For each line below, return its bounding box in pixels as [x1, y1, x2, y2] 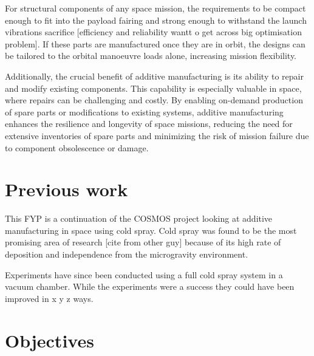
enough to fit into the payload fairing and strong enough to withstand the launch [5, 13, 307, 26]
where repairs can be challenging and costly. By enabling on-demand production [5, 94, 303, 106]
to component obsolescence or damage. [5, 141, 149, 154]
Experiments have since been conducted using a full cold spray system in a [5, 268, 283, 281]
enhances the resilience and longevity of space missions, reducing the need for [5, 117, 293, 130]
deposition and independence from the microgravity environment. [5, 248, 248, 261]
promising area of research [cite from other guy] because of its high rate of [5, 236, 281, 248]
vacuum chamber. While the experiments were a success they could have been [5, 280, 295, 293]
